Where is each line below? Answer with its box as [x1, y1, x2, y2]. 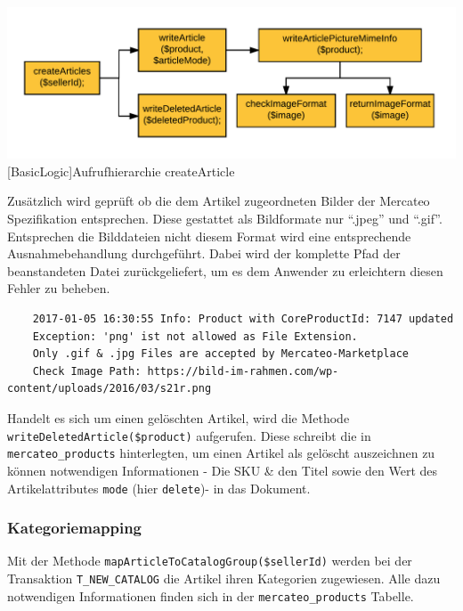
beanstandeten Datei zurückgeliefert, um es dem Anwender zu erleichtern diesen [7, 261, 443, 280]
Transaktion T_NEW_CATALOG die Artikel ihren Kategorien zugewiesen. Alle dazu [7, 569, 441, 588]
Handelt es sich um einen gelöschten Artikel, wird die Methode [7, 409, 350, 428]
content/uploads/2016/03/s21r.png [7, 382, 212, 395]
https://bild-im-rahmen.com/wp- [147, 364, 339, 378]
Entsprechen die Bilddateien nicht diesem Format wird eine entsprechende [7, 226, 411, 245]
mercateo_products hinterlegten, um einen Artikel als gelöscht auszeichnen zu [7, 444, 435, 462]
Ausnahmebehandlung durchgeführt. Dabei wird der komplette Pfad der [7, 244, 401, 263]
